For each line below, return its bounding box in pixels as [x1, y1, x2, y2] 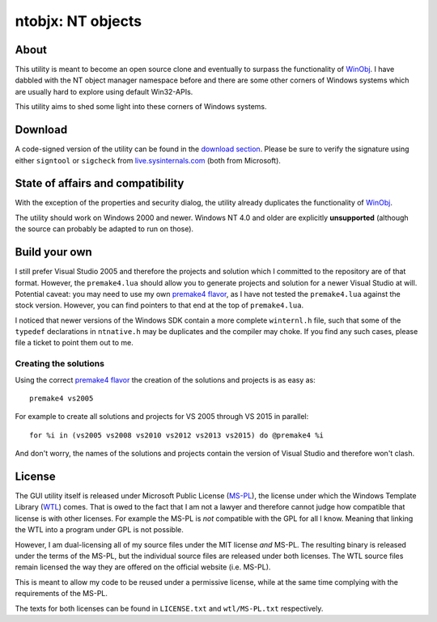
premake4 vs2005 [29, 394, 94, 403]
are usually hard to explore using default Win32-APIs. [15, 87, 193, 96]
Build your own [15, 245, 92, 259]
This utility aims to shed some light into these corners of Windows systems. [15, 102, 267, 112]
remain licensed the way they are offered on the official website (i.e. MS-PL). [15, 562, 271, 572]
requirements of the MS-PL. [15, 589, 108, 599]
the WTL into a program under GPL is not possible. [15, 525, 184, 535]
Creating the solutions [15, 358, 105, 370]
